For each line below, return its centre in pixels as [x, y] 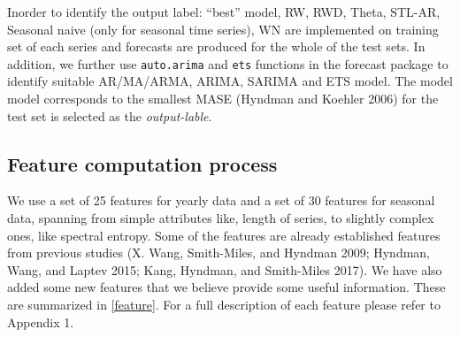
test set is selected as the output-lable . [110, 115]
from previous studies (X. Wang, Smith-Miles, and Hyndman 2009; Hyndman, [219, 253]
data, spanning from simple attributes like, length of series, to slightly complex [221, 218]
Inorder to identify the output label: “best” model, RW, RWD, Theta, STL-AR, [224, 11]
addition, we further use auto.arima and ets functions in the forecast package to [228, 63]
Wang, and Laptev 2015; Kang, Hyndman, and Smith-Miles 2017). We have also [225, 269]
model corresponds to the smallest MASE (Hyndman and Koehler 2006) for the [223, 99]
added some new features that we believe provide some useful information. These [226, 287]
